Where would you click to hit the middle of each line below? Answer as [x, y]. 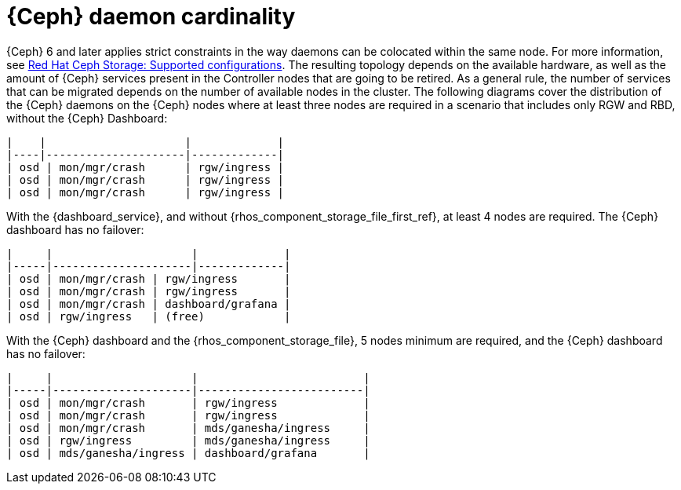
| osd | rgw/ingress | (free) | [149, 316]
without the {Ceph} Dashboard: [87, 118]
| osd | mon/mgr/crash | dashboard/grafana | [149, 304]
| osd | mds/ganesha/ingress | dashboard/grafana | [188, 453]
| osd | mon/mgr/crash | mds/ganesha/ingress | [188, 428]
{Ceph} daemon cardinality [151, 16]
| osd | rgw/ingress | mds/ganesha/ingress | [188, 440]
